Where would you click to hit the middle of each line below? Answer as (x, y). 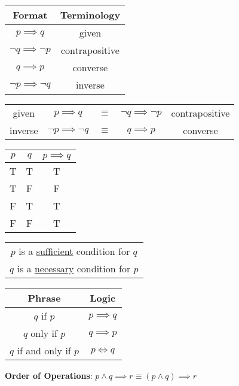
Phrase (44, 298)
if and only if (44, 350)
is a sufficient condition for (74, 251)
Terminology (90, 15)
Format (30, 15)
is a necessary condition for (74, 268)
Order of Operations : (49, 375)
